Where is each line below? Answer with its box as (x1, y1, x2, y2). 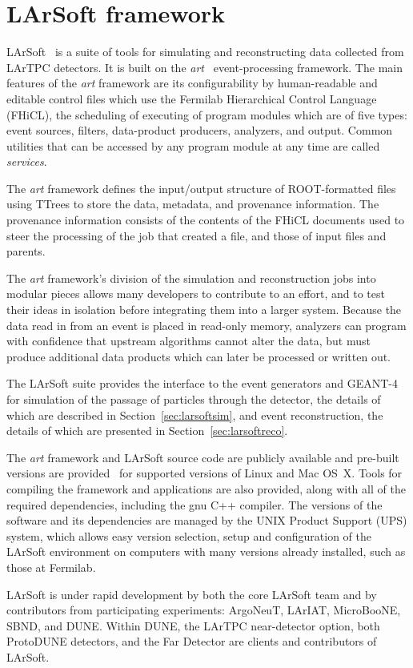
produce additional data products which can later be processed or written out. (6, 348, 391, 364)
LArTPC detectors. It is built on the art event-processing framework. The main (6, 58, 403, 75)
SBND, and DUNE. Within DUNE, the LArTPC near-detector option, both (6, 617, 380, 634)
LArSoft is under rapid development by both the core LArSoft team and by (6, 586, 377, 602)
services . (6, 153, 47, 170)
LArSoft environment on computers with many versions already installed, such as (6, 543, 406, 560)
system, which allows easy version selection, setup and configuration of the (6, 527, 371, 544)
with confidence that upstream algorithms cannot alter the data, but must (6, 332, 371, 349)
